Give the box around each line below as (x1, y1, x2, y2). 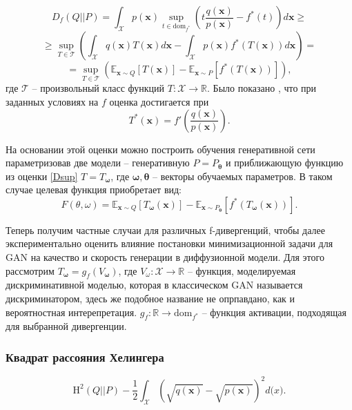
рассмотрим (6, 263, 55, 277)
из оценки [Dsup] (6, 168, 78, 183)
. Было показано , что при (207, 81, 317, 95)
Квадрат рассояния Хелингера (6, 348, 164, 365)
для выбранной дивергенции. (6, 319, 127, 333)
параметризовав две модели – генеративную (6, 155, 190, 170)
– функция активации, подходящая (202, 304, 346, 319)
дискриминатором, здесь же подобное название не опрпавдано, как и (6, 291, 295, 306)
